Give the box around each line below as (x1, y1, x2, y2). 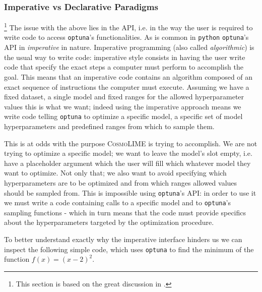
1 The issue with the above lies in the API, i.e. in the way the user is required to (4, 21, 253, 32)
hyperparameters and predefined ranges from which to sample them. (4, 121, 215, 131)
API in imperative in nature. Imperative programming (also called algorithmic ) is (4, 42, 254, 52)
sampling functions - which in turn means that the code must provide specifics (4, 207, 246, 217)
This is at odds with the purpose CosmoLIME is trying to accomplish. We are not (4, 138, 257, 148)
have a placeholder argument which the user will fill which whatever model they (4, 157, 251, 168)
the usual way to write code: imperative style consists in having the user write (4, 51, 245, 62)
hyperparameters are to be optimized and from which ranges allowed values (4, 177, 237, 188)
